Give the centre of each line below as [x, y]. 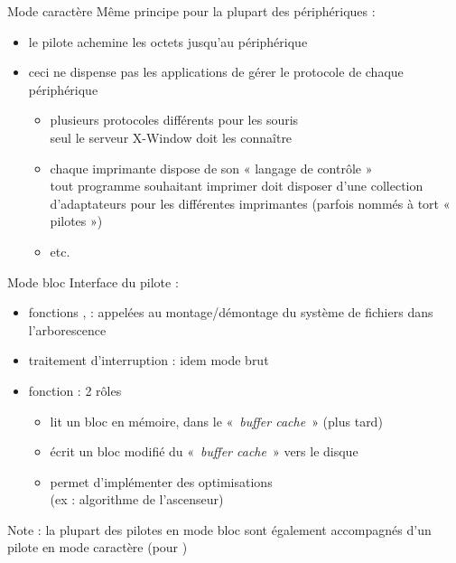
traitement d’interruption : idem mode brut [149, 360]
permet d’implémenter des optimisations [161, 481]
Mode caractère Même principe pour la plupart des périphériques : [191, 11]
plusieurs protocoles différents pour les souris [174, 120]
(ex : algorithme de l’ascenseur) [137, 499]
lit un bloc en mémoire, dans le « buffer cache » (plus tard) [216, 421]
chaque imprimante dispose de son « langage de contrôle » [211, 168]
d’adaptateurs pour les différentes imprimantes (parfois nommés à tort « [250, 203]
